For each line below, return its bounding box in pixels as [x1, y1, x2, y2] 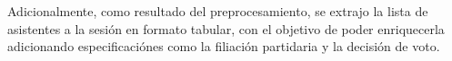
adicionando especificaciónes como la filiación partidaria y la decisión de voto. [7, 37, 440, 56]
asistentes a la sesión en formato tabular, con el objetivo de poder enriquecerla [7, 19, 445, 38]
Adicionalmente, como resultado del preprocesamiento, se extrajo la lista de [7, 2, 428, 20]
